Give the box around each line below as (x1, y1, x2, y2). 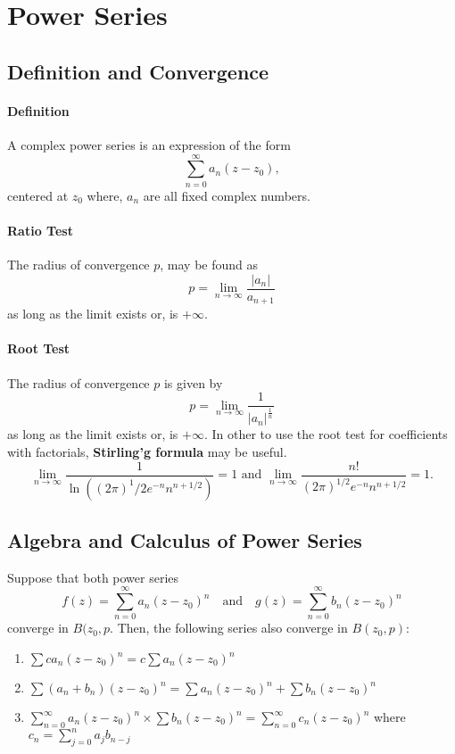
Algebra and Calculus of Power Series (7, 526, 362, 553)
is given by (163, 373, 223, 392)
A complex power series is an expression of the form (7, 135, 291, 153)
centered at (7, 186, 69, 204)
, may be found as (160, 255, 259, 274)
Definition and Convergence (7, 57, 269, 85)
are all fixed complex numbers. (143, 186, 310, 204)
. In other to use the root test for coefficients (203, 425, 448, 443)
